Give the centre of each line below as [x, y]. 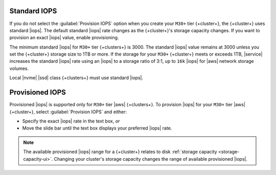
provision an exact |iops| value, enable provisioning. [64, 38]
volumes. [19, 68]
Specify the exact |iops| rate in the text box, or [71, 121]
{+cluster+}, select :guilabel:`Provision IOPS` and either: [68, 112]
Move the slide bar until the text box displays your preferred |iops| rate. [97, 128]
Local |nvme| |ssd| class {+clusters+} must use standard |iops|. [76, 78]
